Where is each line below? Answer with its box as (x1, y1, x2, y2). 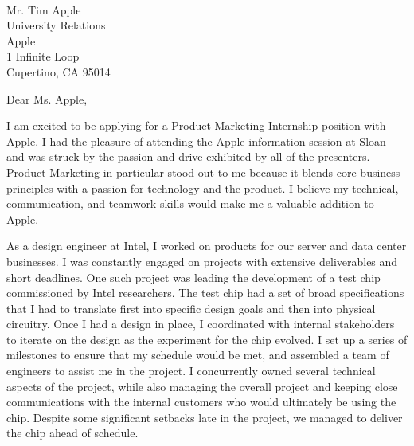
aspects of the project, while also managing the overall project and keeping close (6, 378, 398, 394)
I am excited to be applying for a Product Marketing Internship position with (6, 117, 386, 134)
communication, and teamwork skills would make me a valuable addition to (6, 195, 374, 212)
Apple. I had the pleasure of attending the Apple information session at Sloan (6, 132, 386, 149)
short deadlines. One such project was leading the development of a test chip (6, 268, 381, 285)
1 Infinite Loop (6, 48, 80, 65)
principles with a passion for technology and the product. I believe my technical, (6, 179, 399, 196)
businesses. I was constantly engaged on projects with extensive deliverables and (6, 252, 398, 269)
